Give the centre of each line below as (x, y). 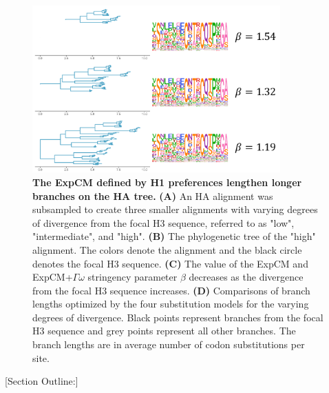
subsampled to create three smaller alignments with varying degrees (175, 209)
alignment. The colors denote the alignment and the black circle (167, 249)
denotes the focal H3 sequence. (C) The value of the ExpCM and (170, 263)
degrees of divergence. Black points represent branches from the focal (178, 317)
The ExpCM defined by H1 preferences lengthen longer (167, 182)
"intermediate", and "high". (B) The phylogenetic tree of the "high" (174, 236)
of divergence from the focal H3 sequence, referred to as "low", (163, 222)
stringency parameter (132, 277)
